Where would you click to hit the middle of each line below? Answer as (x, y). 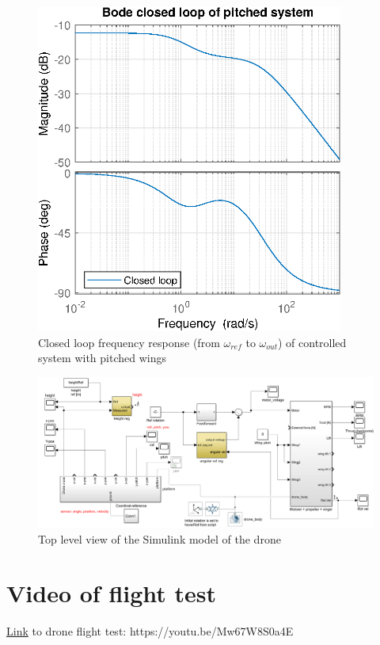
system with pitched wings (102, 358)
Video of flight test (112, 593)
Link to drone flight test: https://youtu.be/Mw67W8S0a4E (150, 631)
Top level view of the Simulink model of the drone (160, 538)
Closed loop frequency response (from (129, 342)
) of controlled (312, 342)
